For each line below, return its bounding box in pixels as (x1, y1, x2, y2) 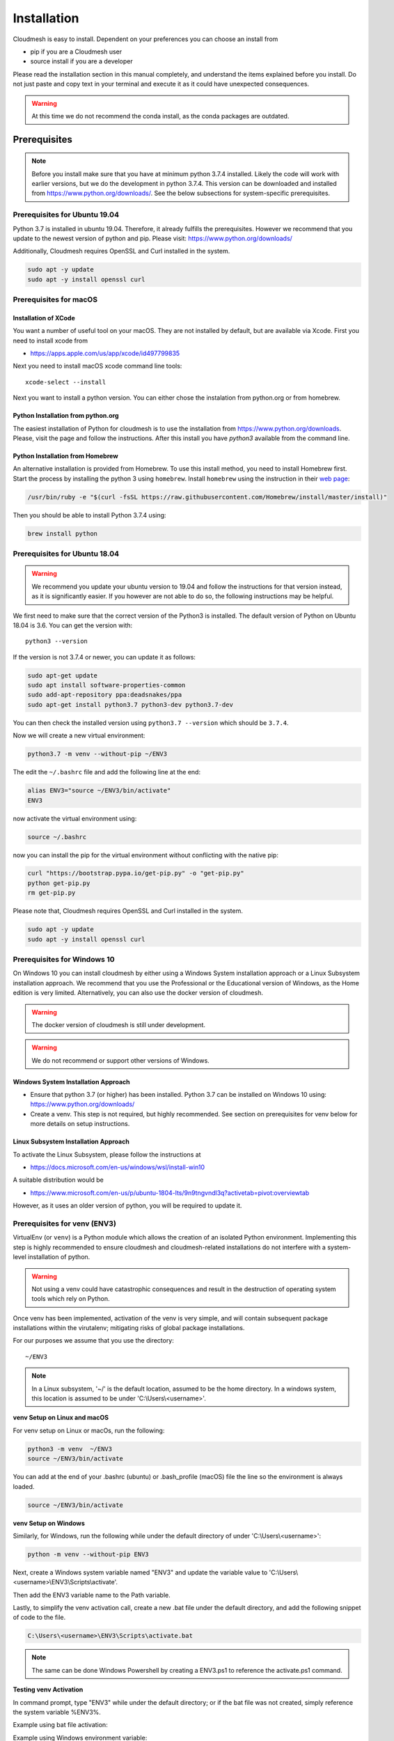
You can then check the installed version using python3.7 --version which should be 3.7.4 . (13, 718, 289, 727)
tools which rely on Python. (31, 1295, 110, 1303)
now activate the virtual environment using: (13, 814, 137, 822)
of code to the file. (13, 1613, 66, 1622)
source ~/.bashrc (27, 833, 87, 841)
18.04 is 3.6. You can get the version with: (13, 620, 133, 630)
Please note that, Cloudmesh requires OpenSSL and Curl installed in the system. (13, 907, 243, 915)
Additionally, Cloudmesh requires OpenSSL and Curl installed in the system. (13, 247, 230, 256)
